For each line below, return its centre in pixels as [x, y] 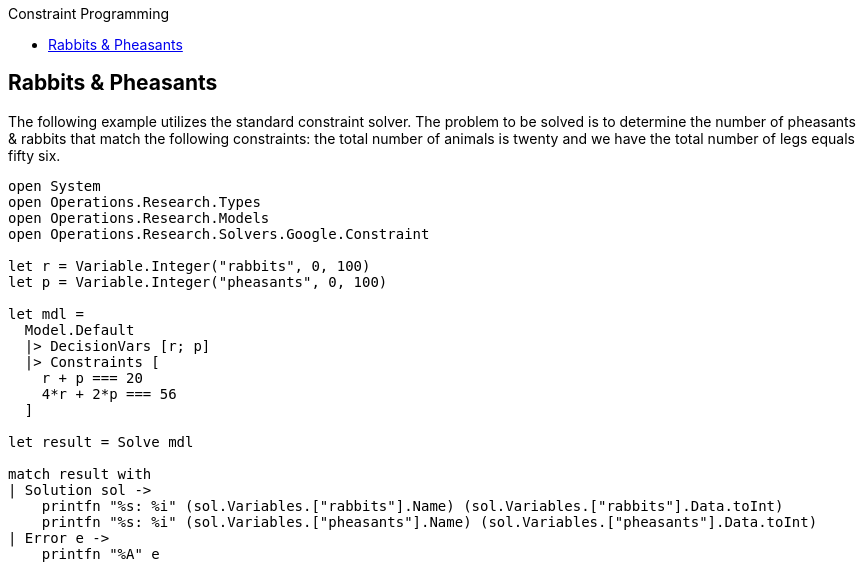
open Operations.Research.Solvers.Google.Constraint [219, 233]
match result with [80, 473]
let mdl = [46, 313]
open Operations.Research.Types [134, 201]
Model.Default [79, 329]
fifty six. [34, 155]
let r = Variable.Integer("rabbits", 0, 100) [189, 265]
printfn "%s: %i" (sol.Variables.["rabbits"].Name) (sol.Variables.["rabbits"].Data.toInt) [412, 505]
